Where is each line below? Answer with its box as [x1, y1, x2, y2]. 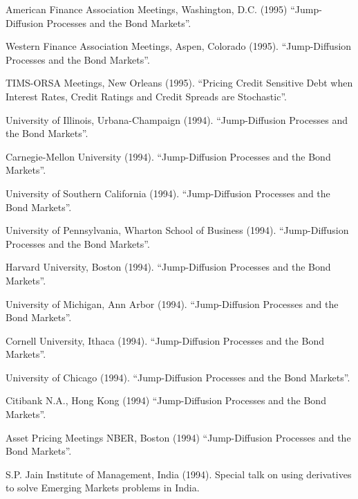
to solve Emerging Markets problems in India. [6, 480, 200, 495]
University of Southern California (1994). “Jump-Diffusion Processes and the [6, 185, 330, 200]
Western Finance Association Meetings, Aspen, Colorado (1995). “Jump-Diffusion [6, 39, 352, 53]
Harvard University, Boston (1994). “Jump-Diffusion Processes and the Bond [6, 260, 331, 274]
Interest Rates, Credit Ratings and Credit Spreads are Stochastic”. [6, 89, 287, 103]
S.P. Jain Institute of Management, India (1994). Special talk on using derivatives [6, 466, 352, 481]
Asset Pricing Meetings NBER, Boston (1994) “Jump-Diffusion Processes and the [6, 430, 351, 444]
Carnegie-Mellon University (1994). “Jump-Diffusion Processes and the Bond [6, 149, 331, 163]
